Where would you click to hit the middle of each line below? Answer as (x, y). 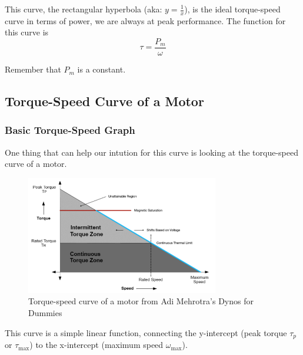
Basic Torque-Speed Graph (70, 130)
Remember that (33, 69)
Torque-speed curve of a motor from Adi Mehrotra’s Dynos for (141, 301)
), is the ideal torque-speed (232, 9)
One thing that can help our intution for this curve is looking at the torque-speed (151, 152)
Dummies (45, 313)
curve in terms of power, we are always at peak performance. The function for (145, 20)
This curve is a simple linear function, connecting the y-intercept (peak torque (146, 332)
